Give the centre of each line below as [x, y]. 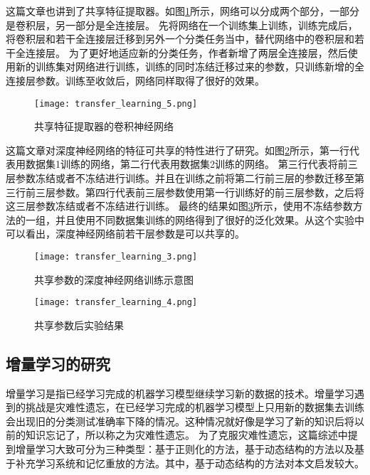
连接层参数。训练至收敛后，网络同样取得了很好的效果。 [135, 80]
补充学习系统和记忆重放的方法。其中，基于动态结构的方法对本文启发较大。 [190, 463]
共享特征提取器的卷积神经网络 [104, 126]
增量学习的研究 [58, 363]
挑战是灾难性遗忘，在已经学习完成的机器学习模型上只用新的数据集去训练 [195, 407]
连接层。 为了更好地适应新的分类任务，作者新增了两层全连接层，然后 [186, 52]
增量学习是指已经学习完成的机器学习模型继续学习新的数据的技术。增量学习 [180, 393]
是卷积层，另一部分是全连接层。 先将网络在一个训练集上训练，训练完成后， [182, 25]
